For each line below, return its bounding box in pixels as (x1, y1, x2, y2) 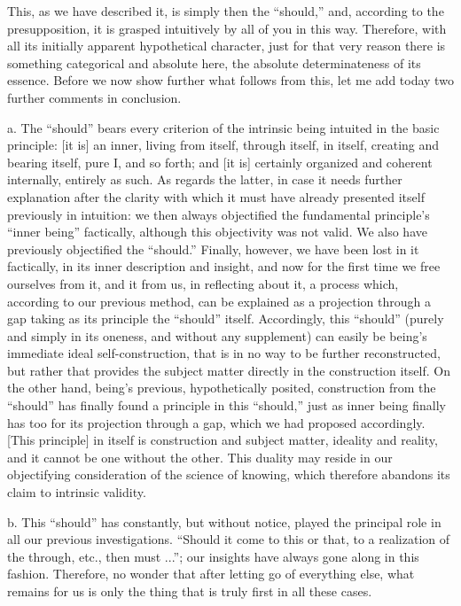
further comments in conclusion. (7, 88, 182, 106)
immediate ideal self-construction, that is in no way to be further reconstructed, (7, 344, 441, 362)
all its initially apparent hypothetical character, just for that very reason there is (7, 36, 446, 55)
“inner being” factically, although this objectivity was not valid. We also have (7, 222, 427, 241)
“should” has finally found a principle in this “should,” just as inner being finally (7, 396, 446, 415)
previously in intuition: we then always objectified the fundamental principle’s (7, 205, 430, 223)
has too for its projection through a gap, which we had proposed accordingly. (7, 413, 426, 431)
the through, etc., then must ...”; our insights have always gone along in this (7, 547, 419, 565)
